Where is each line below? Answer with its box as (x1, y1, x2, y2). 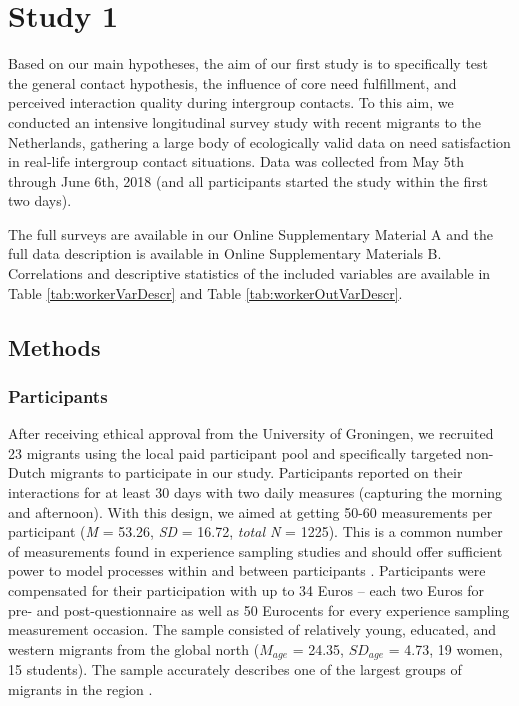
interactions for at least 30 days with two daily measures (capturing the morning (8, 482, 503, 503)
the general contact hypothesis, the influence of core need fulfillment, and (8, 72, 457, 93)
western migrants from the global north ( (8, 638, 260, 659)
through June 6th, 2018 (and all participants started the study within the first (8, 170, 488, 191)
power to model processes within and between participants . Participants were (8, 560, 486, 581)
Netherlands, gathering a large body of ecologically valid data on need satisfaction (8, 131, 511, 152)
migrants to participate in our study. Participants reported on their (50, 462, 463, 483)
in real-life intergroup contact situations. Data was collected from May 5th (8, 151, 464, 172)
